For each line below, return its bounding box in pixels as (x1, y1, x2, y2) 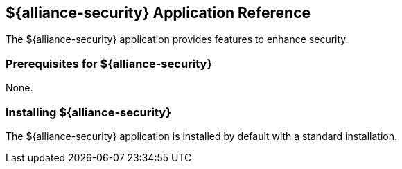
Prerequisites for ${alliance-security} (6, 56, 213, 71)
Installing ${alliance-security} (6, 105, 171, 119)
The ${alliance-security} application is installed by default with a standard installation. (6, 130, 397, 142)
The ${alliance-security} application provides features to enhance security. (6, 33, 349, 46)
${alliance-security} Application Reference (6, 4, 311, 21)
